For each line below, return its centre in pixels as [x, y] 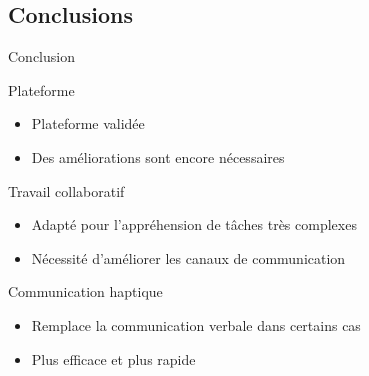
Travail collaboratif [66, 190]
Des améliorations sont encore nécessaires [158, 156]
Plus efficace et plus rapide [113, 358]
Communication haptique [85, 291]
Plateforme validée [88, 123]
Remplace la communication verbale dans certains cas [196, 324]
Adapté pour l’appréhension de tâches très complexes [194, 224]
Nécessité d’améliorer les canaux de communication [188, 257]
